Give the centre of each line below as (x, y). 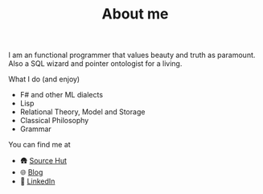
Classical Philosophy (54, 121)
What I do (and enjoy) (44, 79)
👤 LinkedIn (37, 181)
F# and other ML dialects (61, 95)
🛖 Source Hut (43, 161)
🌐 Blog (31, 172)
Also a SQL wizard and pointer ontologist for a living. (95, 64)
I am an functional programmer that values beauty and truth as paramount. (132, 55)
